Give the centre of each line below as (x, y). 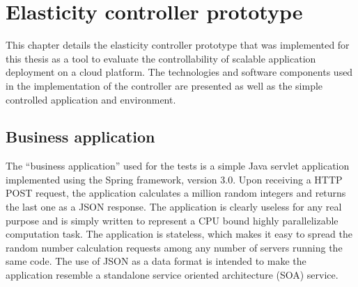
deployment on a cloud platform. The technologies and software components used (179, 72)
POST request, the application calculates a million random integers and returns (176, 193)
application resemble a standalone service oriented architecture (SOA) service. (172, 275)
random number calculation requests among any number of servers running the (174, 247)
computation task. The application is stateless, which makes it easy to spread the (179, 234)
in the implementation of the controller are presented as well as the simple (164, 85)
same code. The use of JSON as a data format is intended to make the (156, 261)
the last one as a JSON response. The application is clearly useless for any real (174, 207)
